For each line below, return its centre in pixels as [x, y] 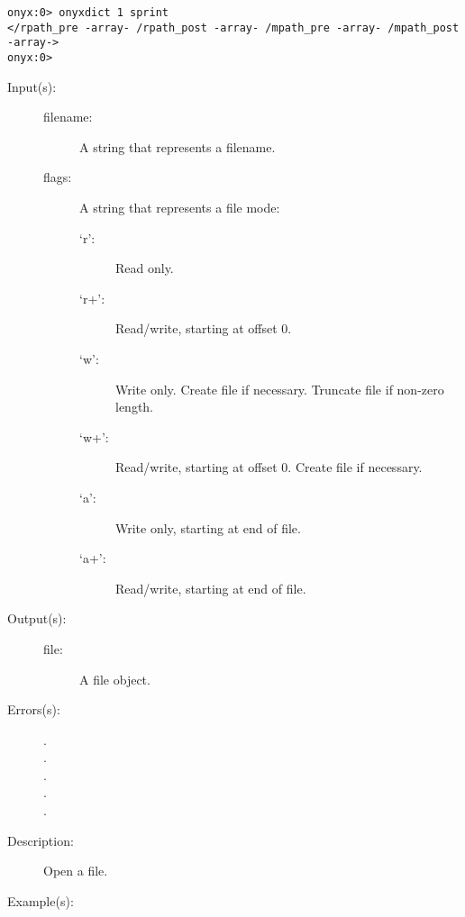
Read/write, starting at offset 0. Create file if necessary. [269, 467]
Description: [41, 840]
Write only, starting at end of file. [208, 527]
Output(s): [37, 618]
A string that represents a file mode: [180, 207]
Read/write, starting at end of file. [211, 588]
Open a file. [76, 871]
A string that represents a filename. [178, 146]
